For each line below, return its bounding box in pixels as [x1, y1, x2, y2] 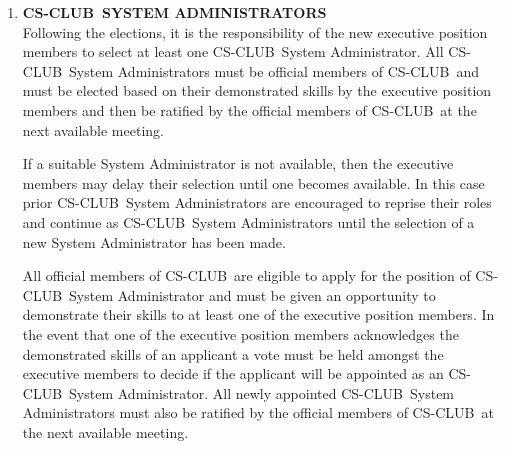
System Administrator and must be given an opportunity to [69, 284, 436, 305]
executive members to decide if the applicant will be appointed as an [22, 363, 444, 384]
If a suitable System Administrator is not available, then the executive [22, 153, 454, 174]
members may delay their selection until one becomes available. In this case [22, 172, 485, 193]
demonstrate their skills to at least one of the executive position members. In [22, 304, 495, 325]
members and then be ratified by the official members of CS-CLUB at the [22, 99, 477, 120]
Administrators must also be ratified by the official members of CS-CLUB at [22, 402, 494, 423]
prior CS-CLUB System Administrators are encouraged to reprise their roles [22, 192, 492, 213]
